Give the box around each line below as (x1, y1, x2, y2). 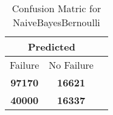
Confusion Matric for (12, 1, 101, 15)
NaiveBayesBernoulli (13, 15, 100, 29)
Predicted (28, 40, 75, 54)
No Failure (49, 58, 94, 72)
